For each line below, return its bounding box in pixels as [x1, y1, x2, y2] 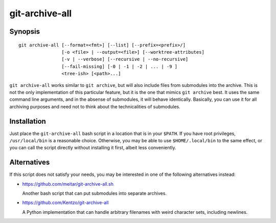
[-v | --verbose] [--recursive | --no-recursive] [61, 56, 189, 62]
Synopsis [9, 27, 40, 36]
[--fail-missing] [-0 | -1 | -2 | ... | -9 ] [61, 63, 178, 69]
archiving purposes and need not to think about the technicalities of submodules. [9, 103, 181, 109]
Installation [9, 117, 46, 125]
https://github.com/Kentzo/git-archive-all [22, 199, 109, 206]
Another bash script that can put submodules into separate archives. [22, 190, 167, 196]
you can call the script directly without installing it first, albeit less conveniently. [9, 145, 176, 151]
